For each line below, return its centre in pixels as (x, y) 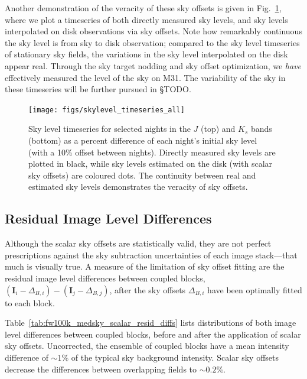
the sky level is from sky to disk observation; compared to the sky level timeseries (152, 42)
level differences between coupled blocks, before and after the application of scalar (153, 334)
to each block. (30, 302)
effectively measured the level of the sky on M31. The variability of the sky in (145, 77)
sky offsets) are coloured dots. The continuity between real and (142, 175)
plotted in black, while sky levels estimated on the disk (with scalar (151, 163)
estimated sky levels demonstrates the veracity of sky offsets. (138, 187)
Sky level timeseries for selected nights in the (110, 129)
